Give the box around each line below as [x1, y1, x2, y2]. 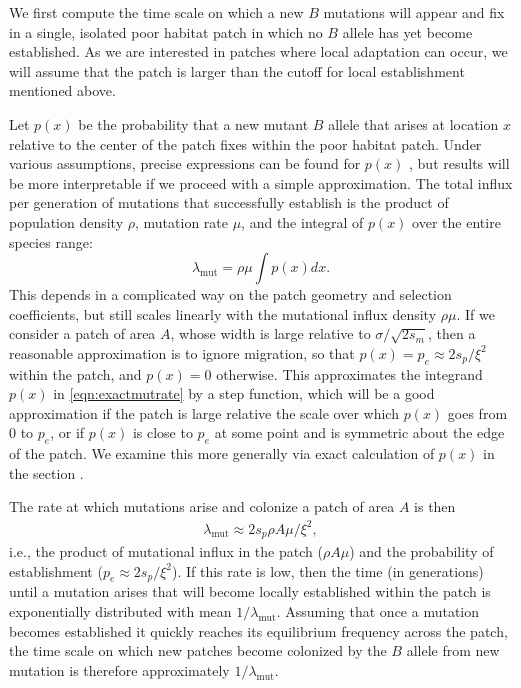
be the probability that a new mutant [78, 113, 309, 134]
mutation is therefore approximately [9, 659, 230, 680]
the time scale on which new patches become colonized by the [9, 640, 387, 661]
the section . [9, 462, 84, 483]
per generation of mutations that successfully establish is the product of [9, 192, 449, 213]
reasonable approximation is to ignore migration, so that [9, 342, 355, 363]
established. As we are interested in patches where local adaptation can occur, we [9, 41, 508, 62]
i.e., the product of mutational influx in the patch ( [9, 541, 323, 562]
